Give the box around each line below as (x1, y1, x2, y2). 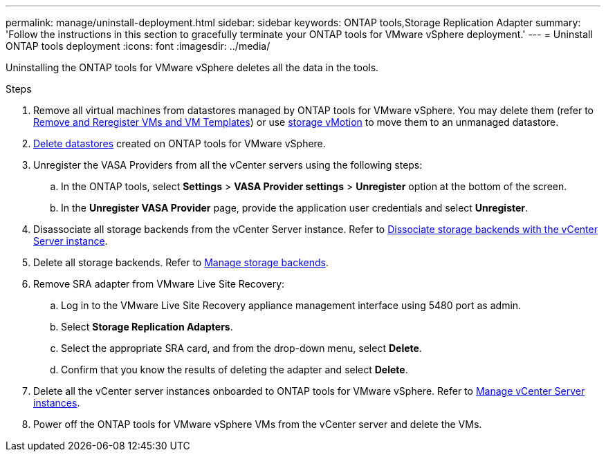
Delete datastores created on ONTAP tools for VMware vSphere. (33, 138, 326, 149)
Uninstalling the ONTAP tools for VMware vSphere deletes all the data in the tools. (6, 62, 379, 73)
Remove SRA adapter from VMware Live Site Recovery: (33, 278, 285, 290)
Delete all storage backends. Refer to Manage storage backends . (33, 257, 329, 268)
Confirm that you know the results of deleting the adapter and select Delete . (61, 364, 408, 375)
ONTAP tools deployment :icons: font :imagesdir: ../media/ (6, 40, 270, 52)
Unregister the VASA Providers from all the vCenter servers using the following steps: (33, 159, 423, 171)
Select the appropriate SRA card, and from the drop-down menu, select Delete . (61, 342, 422, 354)
